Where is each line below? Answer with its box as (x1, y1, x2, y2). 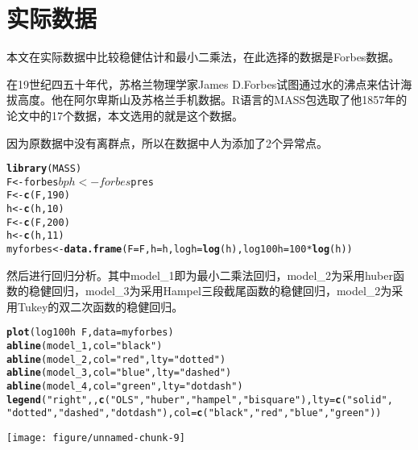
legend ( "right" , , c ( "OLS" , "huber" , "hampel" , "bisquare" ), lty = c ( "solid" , (6, 394, 393, 406)
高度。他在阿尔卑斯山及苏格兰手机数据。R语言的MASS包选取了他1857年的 (17, 91, 408, 108)
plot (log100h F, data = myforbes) (6, 327, 174, 339)
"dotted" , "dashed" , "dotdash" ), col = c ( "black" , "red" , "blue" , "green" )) (6, 407, 382, 419)
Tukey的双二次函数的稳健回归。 (17, 298, 184, 315)
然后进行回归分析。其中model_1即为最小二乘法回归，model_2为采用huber (6, 266, 393, 283)
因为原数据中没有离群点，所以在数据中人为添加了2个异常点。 (6, 134, 328, 151)
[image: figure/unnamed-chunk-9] (6, 432, 185, 444)
